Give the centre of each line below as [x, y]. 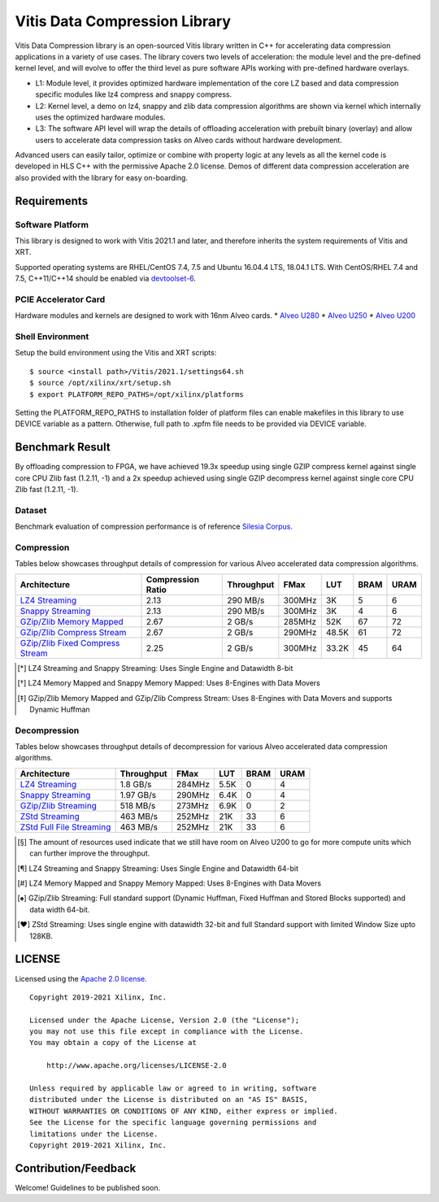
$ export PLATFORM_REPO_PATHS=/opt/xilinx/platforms [137, 394]
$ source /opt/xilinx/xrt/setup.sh [100, 383]
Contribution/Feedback [76, 1168]
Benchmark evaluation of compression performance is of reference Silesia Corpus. [154, 527]
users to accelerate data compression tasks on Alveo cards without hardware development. [189, 140]
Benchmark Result [63, 447]
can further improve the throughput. [90, 853]
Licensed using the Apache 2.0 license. [81, 978]
